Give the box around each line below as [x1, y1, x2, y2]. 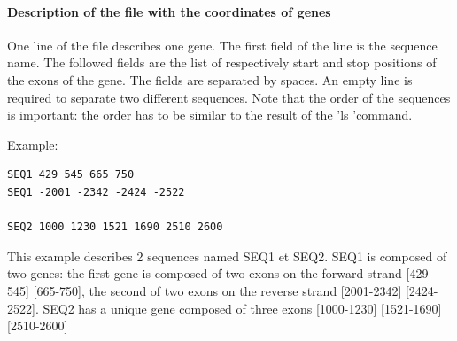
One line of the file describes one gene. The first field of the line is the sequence [7, 35, 438, 54]
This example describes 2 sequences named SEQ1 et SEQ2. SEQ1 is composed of [7, 246, 447, 265]
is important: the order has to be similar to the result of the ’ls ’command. [7, 105, 413, 124]
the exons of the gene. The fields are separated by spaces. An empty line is [7, 70, 413, 89]
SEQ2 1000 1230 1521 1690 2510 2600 [7, 221, 223, 234]
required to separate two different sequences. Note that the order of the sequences [7, 88, 451, 106]
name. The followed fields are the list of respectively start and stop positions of [7, 53, 437, 72]
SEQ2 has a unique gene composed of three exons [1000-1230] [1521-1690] [43, 298, 442, 317]
